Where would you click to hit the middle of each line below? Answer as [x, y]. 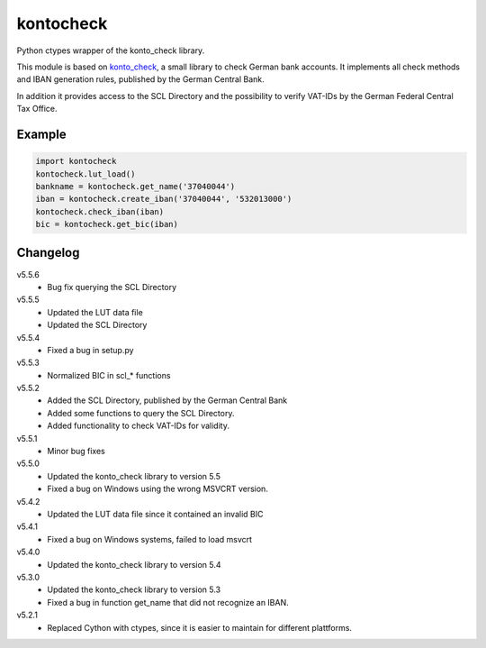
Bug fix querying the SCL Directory [112, 287]
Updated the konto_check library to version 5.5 [134, 476]
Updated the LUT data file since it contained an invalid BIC [155, 514]
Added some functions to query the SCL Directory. [141, 413]
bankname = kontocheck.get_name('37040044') [135, 186]
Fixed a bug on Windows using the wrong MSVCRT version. [158, 489]
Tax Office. [37, 109]
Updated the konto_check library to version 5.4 [134, 564]
